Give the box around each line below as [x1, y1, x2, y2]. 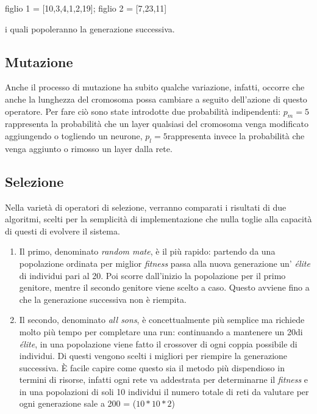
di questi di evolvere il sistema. [5, 224, 120, 237]
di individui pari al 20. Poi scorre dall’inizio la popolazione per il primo [19, 269, 286, 281]
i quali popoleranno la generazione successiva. [5, 22, 175, 35]
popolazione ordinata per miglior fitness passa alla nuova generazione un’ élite [19, 256, 310, 269]
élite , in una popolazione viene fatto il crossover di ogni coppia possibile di [19, 337, 297, 350]
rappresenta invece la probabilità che [167, 129, 305, 142]
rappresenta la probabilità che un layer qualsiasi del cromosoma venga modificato [5, 117, 308, 130]
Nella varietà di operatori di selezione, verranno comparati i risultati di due [5, 200, 287, 213]
